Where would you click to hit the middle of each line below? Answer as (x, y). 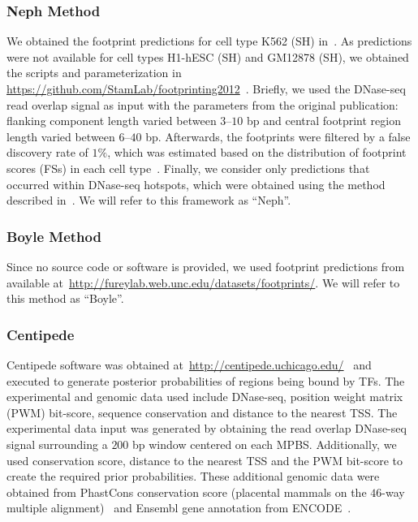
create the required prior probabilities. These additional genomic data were (193, 476)
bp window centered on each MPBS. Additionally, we (265, 444)
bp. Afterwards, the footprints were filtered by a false (278, 136)
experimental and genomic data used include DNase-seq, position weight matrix (205, 397)
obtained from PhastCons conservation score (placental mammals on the (187, 492)
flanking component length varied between (112, 121)
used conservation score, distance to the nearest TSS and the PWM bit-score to (205, 460)
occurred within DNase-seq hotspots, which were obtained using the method (196, 184)
